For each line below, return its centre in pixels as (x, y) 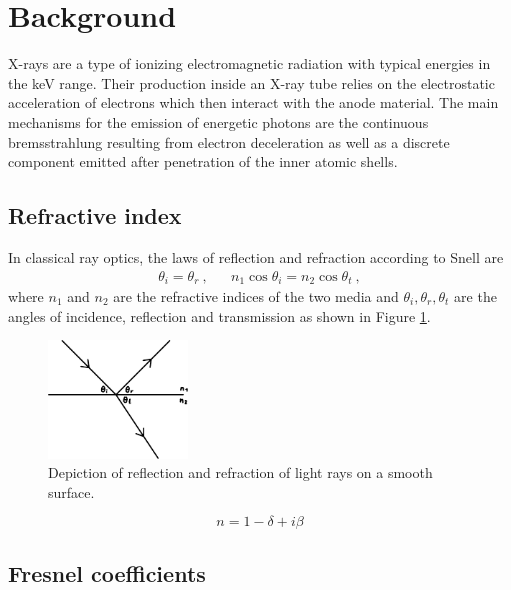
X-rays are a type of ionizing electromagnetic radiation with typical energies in (249, 63)
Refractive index (95, 215)
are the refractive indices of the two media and (256, 295)
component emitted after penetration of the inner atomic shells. (203, 161)
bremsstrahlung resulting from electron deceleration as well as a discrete (229, 141)
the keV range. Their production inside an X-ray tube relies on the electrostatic (251, 82)
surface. (71, 491)
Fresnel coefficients (107, 572)
